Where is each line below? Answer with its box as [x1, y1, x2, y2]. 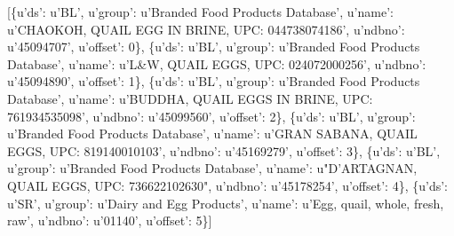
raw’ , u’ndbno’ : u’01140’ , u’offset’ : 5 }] [7, 211, 212, 230]
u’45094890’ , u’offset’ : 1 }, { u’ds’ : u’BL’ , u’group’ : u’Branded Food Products [7, 72, 420, 90]
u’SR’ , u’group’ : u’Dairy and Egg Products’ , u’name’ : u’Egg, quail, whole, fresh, [7, 193, 444, 212]
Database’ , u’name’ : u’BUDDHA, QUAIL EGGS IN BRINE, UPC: [7, 89, 373, 107]
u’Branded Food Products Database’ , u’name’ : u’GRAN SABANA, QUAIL [7, 124, 418, 143]
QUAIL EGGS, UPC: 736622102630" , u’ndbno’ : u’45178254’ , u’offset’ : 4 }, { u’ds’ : [7, 176, 449, 194]
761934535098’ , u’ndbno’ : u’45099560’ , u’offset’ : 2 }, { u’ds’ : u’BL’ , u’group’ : [7, 106, 416, 125]
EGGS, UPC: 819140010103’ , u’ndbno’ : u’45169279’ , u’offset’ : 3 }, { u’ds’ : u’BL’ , [7, 141, 441, 160]
